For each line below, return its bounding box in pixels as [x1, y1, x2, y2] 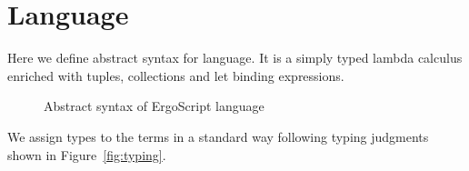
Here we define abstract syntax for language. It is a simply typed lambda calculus [7, 48, 463, 67]
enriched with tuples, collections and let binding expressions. [7, 65, 344, 85]
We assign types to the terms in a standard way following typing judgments [7, 126, 429, 146]
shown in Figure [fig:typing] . [7, 145, 166, 164]
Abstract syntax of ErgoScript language [44, 96, 264, 116]
